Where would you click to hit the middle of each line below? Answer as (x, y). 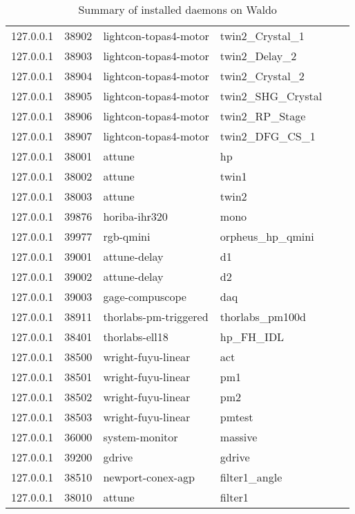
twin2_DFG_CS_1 (268, 136)
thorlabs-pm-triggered (156, 316)
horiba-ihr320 (135, 216)
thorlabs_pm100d (263, 316)
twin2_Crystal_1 (262, 36)
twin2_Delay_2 (258, 56)
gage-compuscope (145, 296)
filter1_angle (251, 477)
